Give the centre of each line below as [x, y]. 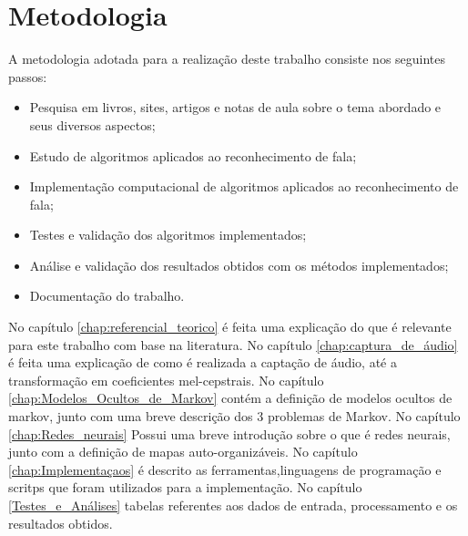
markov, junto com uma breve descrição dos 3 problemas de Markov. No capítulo [234, 416]
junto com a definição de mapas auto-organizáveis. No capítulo [183, 452]
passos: [28, 76]
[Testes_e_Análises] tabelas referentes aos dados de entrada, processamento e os [233, 505]
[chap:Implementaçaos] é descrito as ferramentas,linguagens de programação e [225, 469]
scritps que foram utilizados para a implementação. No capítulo [185, 487]
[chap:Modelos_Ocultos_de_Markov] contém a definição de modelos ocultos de [230, 398]
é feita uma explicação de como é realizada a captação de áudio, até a [203, 362]
